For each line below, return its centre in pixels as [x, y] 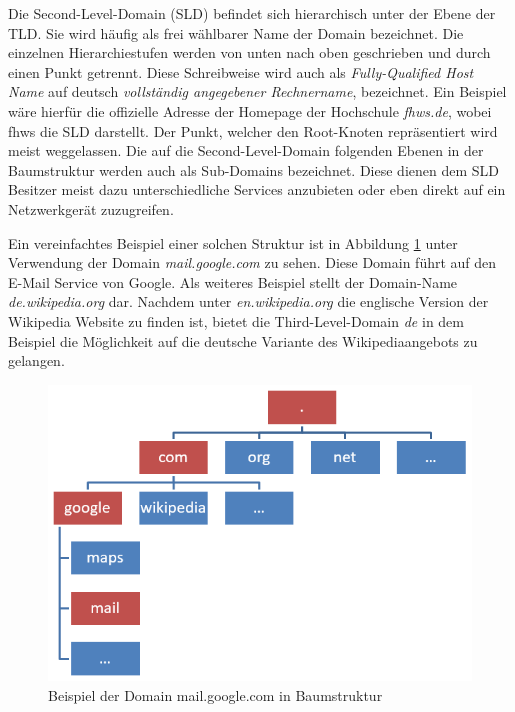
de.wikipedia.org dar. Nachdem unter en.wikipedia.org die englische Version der [248, 301]
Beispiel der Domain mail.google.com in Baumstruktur [215, 695]
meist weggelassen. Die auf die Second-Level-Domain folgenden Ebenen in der [246, 150]
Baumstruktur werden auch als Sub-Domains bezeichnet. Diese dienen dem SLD [253, 169]
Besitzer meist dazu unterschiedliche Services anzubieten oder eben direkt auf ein [257, 189]
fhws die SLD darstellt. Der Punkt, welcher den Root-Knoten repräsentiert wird [253, 130]
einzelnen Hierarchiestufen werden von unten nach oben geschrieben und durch [249, 52]
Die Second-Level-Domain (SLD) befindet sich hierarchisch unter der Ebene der [252, 13]
